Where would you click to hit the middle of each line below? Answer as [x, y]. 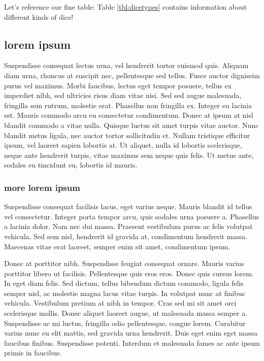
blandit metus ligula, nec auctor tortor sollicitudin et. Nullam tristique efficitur [127, 135]
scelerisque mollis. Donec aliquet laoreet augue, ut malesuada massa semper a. [126, 313]
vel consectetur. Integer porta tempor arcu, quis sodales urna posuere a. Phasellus [132, 216]
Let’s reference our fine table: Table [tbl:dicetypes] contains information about [126, 7]
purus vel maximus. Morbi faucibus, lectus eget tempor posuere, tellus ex [118, 85]
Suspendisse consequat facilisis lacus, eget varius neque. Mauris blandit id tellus [128, 206]
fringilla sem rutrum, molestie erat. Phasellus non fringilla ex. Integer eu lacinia [128, 105]
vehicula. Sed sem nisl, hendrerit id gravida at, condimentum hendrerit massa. [126, 236]
